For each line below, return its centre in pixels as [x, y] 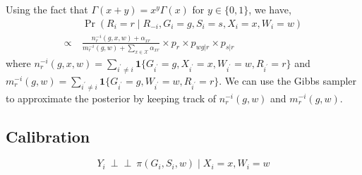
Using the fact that [47, 9]
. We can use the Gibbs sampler [288, 80]
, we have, [270, 9]
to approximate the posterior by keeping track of [111, 98]
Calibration [48, 136]
